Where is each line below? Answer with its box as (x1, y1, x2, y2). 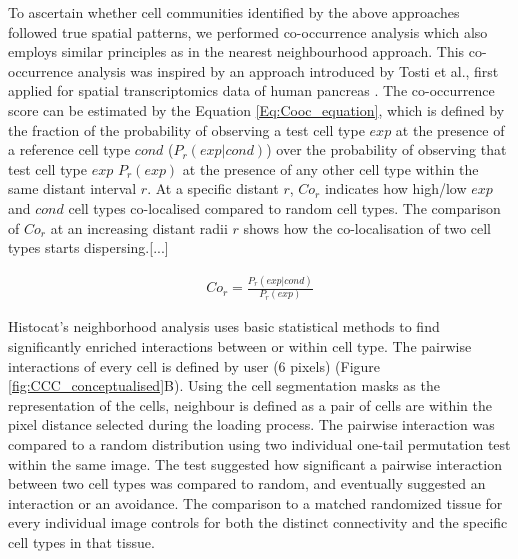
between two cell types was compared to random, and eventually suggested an (8, 473, 486, 494)
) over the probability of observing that (266, 139, 507, 160)
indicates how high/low (324, 178, 467, 199)
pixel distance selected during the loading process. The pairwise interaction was (8, 414, 495, 435)
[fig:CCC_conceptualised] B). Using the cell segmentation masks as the (8, 375, 440, 396)
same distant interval (8, 178, 137, 199)
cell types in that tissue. (8, 531, 155, 552)
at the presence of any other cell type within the (182, 158, 479, 179)
